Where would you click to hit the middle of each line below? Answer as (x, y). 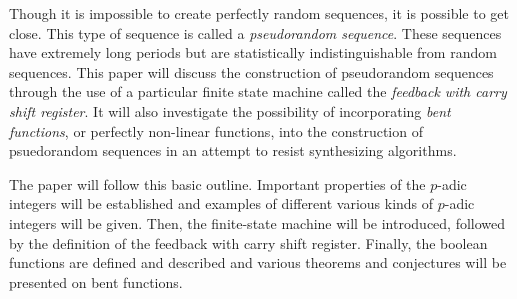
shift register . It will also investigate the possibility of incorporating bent (230, 110)
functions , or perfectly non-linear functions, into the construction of (216, 130)
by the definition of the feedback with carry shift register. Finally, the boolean (248, 242)
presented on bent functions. (96, 281)
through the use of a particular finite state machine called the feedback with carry (258, 91)
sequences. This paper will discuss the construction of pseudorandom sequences (251, 71)
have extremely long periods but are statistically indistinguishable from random (253, 52)
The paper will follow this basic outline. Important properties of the (217, 183)
